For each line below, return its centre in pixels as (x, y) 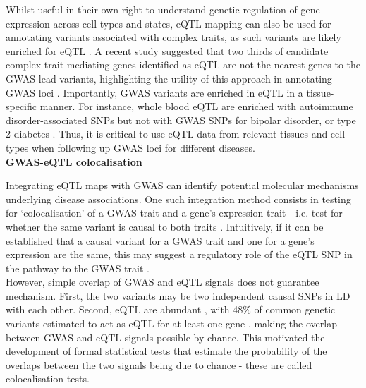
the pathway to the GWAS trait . (78, 268)
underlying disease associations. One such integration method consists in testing (178, 199)
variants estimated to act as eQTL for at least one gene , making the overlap (171, 323)
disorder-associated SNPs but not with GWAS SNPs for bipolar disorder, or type (181, 120)
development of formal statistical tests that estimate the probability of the (166, 351)
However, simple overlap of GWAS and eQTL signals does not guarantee (163, 282)
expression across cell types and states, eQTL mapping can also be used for (169, 23)
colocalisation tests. (48, 378)
